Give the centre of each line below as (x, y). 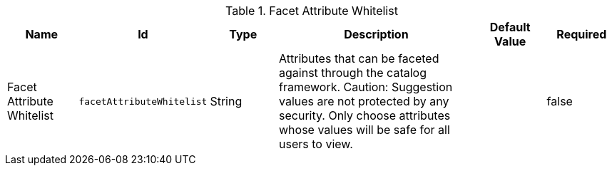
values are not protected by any (364, 101)
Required (582, 34)
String (226, 101)
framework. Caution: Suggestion (366, 87)
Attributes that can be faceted (359, 58)
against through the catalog (353, 73)
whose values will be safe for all (364, 130)
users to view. (316, 144)
